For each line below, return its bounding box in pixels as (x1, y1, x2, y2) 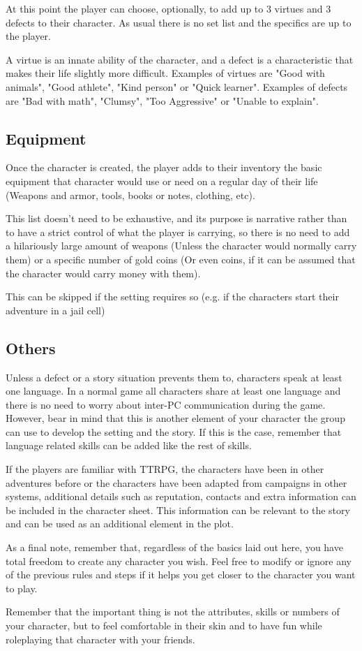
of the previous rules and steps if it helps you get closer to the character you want (6, 567, 356, 582)
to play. (6, 580, 38, 595)
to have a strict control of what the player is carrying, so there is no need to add (6, 224, 350, 239)
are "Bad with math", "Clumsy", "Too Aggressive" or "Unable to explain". (6, 93, 319, 108)
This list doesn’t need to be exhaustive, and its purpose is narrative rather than (6, 211, 347, 226)
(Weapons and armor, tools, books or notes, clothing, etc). (6, 187, 255, 202)
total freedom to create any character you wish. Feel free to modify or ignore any (6, 553, 352, 568)
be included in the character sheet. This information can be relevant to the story (6, 502, 350, 517)
